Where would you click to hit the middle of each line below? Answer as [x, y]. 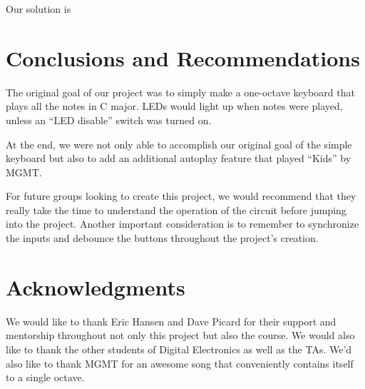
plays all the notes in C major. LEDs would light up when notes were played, [174, 106]
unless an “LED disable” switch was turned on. [109, 120]
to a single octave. [45, 377]
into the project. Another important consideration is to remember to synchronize [182, 224]
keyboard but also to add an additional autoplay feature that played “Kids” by [179, 158]
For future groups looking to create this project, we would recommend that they [181, 196]
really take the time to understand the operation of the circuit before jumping [176, 209]
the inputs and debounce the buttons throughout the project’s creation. [162, 238]
